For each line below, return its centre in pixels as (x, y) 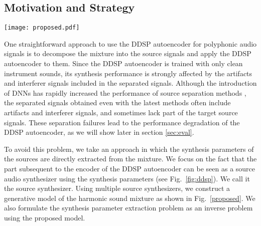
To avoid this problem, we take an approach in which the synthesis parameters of (129, 149)
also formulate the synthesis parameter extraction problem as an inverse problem (128, 208)
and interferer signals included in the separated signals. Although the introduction (130, 83)
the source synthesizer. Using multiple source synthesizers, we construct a (117, 188)
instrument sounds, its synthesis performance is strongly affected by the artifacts (128, 73)
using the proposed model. (45, 217)
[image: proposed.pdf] (42, 28)
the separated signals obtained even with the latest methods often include (117, 102)
